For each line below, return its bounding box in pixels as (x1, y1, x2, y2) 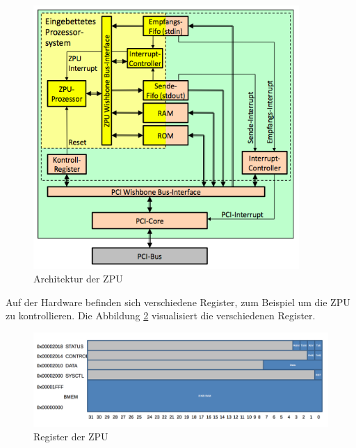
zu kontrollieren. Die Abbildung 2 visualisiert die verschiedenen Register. (6, 308, 316, 323)
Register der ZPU (33, 429, 108, 444)
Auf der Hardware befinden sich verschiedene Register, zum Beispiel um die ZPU (6, 294, 350, 309)
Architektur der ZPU (33, 271, 123, 286)
